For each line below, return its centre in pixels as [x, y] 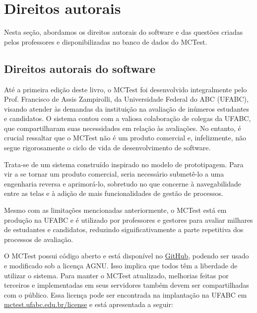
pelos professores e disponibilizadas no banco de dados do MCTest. [106, 41]
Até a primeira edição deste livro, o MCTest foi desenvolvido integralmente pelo [126, 89]
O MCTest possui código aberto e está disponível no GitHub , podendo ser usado [127, 256]
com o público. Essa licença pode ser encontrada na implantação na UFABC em [126, 294]
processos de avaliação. [39, 239]
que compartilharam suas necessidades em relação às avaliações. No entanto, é [123, 128]
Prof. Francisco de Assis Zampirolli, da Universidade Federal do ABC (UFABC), [126, 99]
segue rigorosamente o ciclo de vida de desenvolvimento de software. [107, 148]
